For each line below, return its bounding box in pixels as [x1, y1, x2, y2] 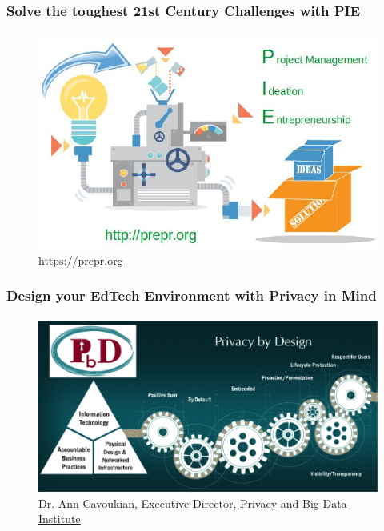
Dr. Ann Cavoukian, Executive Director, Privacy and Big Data [38, 494, 347, 511]
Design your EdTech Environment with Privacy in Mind [6, 285, 377, 305]
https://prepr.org [38, 251, 123, 268]
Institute [38, 510, 81, 527]
